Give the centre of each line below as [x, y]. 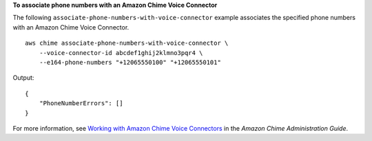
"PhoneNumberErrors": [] [81, 104]
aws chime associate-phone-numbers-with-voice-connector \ [127, 43]
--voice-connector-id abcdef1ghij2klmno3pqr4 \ [121, 53]
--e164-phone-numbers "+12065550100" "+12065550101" [130, 62]
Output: [23, 78]
